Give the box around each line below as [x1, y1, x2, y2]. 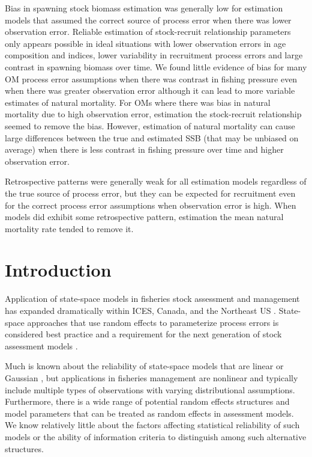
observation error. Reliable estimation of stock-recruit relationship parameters [5, 25, 291, 38]
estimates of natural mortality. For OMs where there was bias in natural [5, 96, 271, 108]
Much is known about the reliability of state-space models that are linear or [5, 360, 284, 372]
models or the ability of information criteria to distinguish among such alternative [5, 430, 307, 443]
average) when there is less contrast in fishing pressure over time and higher [5, 143, 284, 156]
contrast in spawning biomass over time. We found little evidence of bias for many [5, 60, 307, 73]
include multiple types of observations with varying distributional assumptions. [5, 383, 295, 396]
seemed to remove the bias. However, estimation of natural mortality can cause [5, 119, 295, 132]
